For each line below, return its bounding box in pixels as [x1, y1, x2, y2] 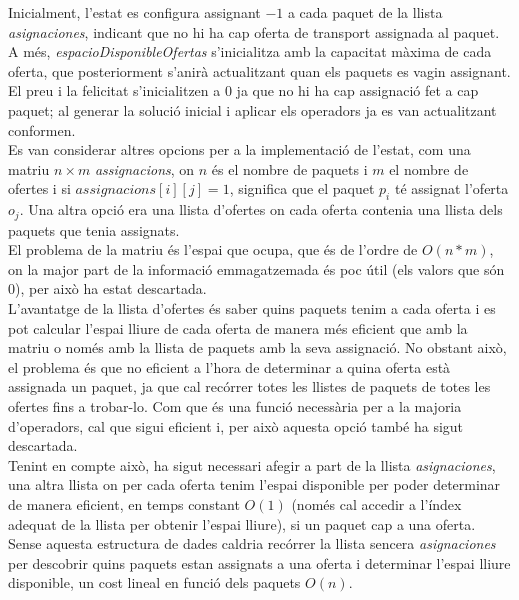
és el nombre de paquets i [211, 158, 368, 179]
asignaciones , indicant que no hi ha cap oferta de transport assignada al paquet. [8, 21, 500, 42]
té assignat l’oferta [394, 178, 509, 199]
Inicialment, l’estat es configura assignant [8, 2, 261, 22]
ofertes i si [8, 178, 71, 199]
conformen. [8, 119, 76, 140]
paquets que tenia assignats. [8, 219, 180, 240]
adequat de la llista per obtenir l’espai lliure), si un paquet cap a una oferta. [8, 513, 476, 534]
